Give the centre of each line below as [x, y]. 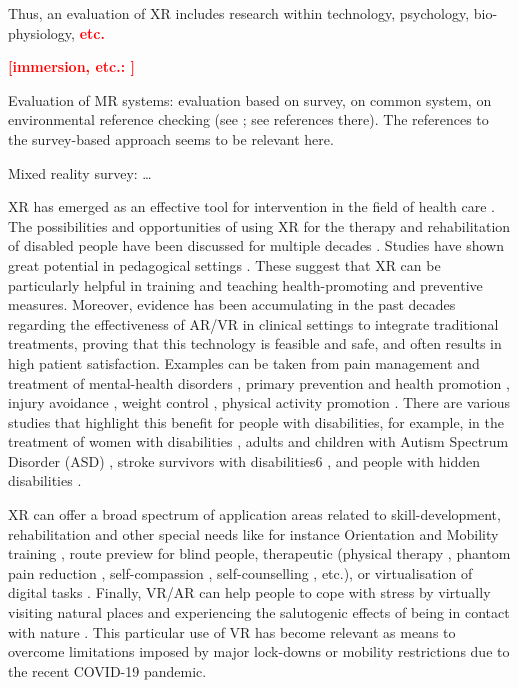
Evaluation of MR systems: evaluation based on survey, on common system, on [250, 99]
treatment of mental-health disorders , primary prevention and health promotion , [259, 382]
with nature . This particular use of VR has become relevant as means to [232, 631]
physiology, [41, 32]
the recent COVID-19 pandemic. [107, 670]
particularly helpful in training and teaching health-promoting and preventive [245, 284]
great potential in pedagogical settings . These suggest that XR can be [224, 264]
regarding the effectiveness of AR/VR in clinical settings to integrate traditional [253, 323]
